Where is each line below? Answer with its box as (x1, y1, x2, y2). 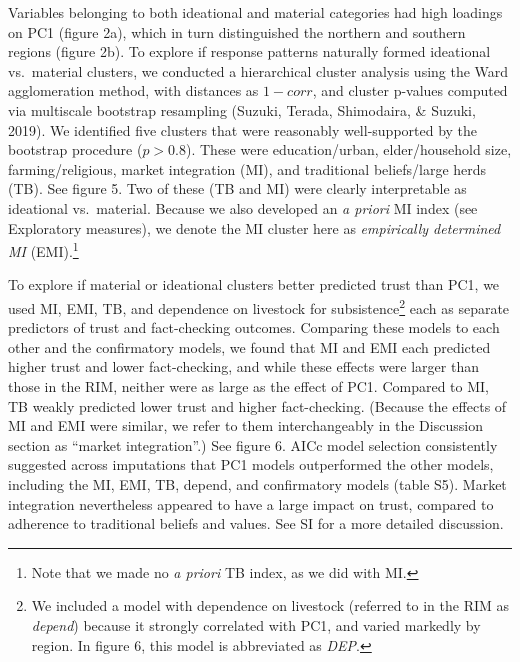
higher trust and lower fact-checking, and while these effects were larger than (8, 356, 479, 377)
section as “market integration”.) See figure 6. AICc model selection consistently (8, 434, 498, 455)
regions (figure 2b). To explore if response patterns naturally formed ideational (8, 41, 491, 62)
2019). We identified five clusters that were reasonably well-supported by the (8, 119, 478, 140)
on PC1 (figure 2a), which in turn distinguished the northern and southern (8, 21, 466, 42)
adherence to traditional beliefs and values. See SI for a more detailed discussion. (8, 513, 504, 534)
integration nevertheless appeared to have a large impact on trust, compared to (8, 493, 494, 514)
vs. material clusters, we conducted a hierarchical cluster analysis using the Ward (8, 60, 509, 81)
